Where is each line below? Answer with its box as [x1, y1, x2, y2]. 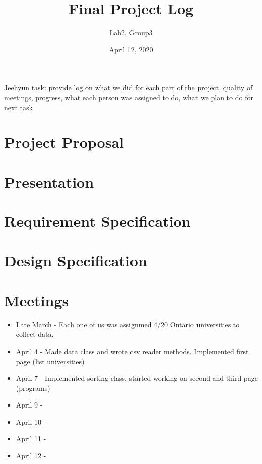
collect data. [16, 329, 54, 339]
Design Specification [4, 250, 147, 271]
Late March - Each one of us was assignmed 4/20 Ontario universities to [16, 319, 240, 329]
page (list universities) [16, 356, 85, 366]
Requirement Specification [4, 211, 191, 231]
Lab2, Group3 [109, 27, 153, 38]
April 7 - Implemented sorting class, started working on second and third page [16, 373, 258, 383]
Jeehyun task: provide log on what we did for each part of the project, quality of [4, 82, 253, 93]
